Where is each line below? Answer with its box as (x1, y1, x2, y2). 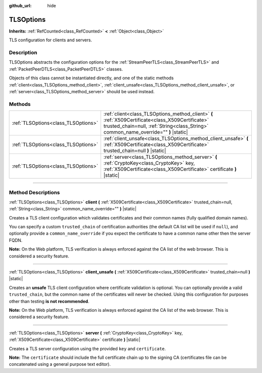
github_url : (9, 3, 32, 8)
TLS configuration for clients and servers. (9, 37, 92, 43)
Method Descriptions (9, 189, 60, 196)
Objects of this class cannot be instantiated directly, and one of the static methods (9, 75, 174, 81)
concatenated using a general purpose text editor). (9, 361, 111, 367)
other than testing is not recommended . (9, 298, 90, 304)
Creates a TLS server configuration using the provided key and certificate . (9, 345, 166, 352)
